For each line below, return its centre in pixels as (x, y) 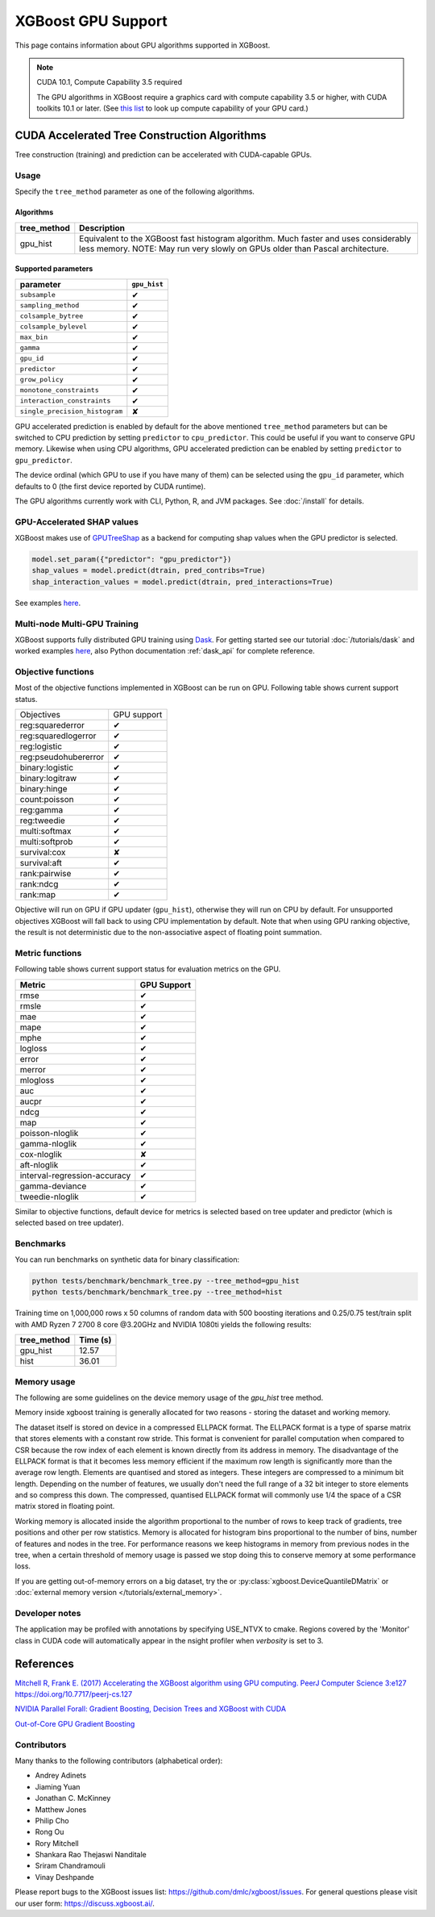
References (44, 1663)
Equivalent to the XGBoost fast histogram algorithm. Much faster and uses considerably (245, 238)
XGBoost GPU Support (91, 21)
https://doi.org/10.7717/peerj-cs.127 (74, 1694)
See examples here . (48, 603)
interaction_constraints (65, 401)
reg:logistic (41, 746)
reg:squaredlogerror (58, 736)
